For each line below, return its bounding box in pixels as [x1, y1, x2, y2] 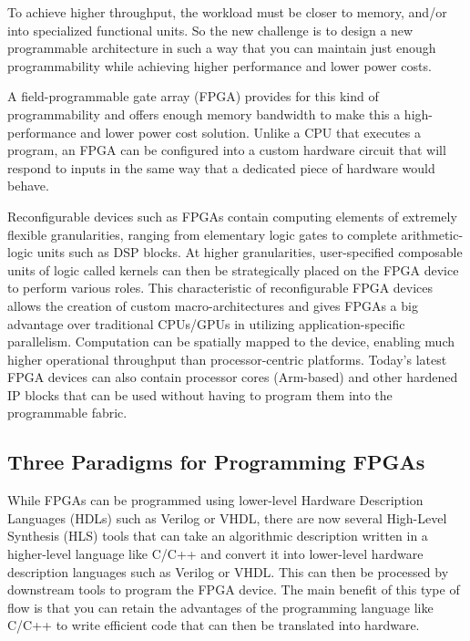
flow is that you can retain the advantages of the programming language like [7, 597, 434, 616]
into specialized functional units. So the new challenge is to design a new [7, 20, 414, 39]
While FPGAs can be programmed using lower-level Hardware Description [7, 491, 424, 510]
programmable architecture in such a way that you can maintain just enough [7, 38, 436, 57]
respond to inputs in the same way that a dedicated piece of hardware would [7, 158, 435, 177]
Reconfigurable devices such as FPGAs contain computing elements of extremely [7, 206, 457, 225]
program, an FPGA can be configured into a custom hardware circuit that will [7, 140, 446, 160]
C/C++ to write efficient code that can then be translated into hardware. [7, 615, 420, 635]
